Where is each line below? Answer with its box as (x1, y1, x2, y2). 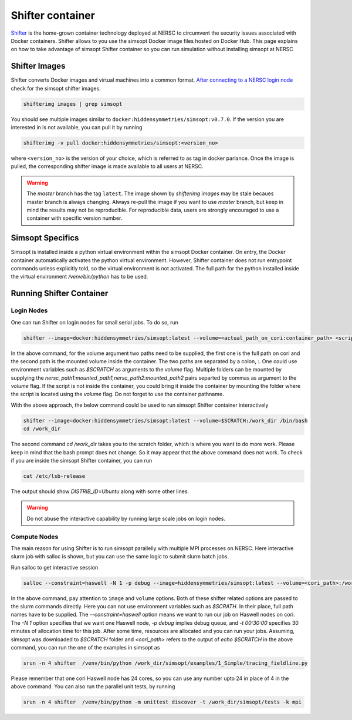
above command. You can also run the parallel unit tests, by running (11, 683, 175, 690)
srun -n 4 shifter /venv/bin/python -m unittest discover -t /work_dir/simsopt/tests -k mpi (23, 699, 302, 705)
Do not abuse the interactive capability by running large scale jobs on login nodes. (26, 515, 226, 522)
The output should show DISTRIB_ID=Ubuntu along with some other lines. (11, 488, 189, 495)
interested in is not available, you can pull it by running (11, 123, 143, 130)
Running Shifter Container (11, 289, 109, 299)
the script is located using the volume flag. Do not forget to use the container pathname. (11, 391, 224, 398)
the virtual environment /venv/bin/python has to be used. (11, 273, 148, 280)
